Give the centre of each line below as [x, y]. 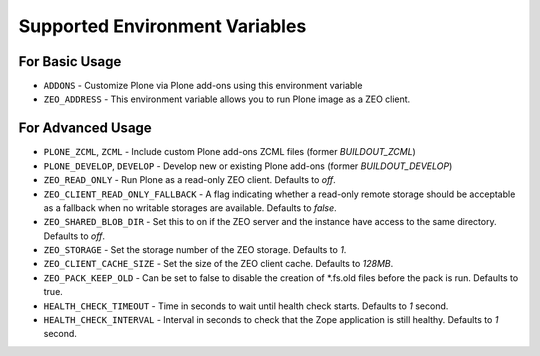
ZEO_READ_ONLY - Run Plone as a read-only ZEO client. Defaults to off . [190, 180]
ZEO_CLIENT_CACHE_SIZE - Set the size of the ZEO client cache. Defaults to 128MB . [218, 264]
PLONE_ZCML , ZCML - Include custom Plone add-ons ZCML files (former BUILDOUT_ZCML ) [230, 152]
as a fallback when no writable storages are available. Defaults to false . [190, 207]
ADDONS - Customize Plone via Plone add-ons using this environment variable [203, 86]
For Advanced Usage [85, 128]
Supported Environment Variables [162, 26]
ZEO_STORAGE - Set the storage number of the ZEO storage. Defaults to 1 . [195, 250]
